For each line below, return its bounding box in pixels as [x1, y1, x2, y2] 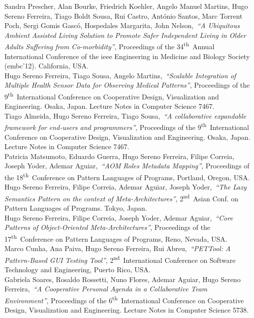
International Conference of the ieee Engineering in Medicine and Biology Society [4, 51, 250, 61]
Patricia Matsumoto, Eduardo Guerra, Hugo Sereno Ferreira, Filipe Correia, [4, 151, 234, 161]
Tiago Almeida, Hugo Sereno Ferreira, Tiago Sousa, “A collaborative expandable [4, 110, 247, 121]
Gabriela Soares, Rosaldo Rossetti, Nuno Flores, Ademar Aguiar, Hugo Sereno [4, 274, 241, 284]
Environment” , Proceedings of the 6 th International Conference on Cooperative [4, 293, 244, 305]
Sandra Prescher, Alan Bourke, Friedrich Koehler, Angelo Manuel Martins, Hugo [4, 1, 248, 11]
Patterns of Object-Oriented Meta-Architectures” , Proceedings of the [4, 222, 210, 232]
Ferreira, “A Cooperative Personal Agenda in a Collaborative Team [4, 284, 207, 294]
